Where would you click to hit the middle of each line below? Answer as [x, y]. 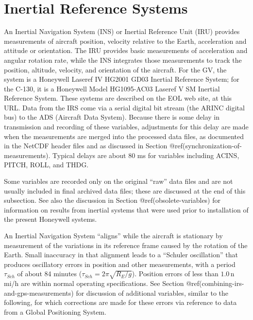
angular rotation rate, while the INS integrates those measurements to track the [123, 60]
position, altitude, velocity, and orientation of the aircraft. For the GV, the [115, 69]
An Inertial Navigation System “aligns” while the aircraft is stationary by [113, 235]
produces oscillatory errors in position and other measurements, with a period [120, 264]
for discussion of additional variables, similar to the [152, 293]
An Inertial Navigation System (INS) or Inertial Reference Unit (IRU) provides [122, 31]
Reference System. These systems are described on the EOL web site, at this [118, 98]
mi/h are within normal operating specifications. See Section [94, 283]
